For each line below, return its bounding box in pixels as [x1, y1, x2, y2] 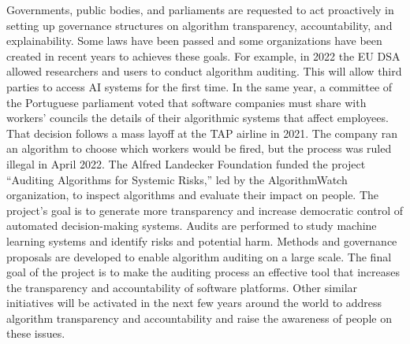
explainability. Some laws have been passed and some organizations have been [6, 32, 382, 49]
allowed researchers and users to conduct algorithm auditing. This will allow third [6, 63, 402, 80]
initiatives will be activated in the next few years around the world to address [6, 294, 382, 311]
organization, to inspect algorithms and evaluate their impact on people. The [6, 187, 379, 203]
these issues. [6, 325, 65, 342]
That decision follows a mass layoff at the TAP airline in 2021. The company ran [6, 124, 397, 141]
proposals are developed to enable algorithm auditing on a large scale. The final [6, 248, 392, 264]
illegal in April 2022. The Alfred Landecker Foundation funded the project [6, 155, 366, 172]
